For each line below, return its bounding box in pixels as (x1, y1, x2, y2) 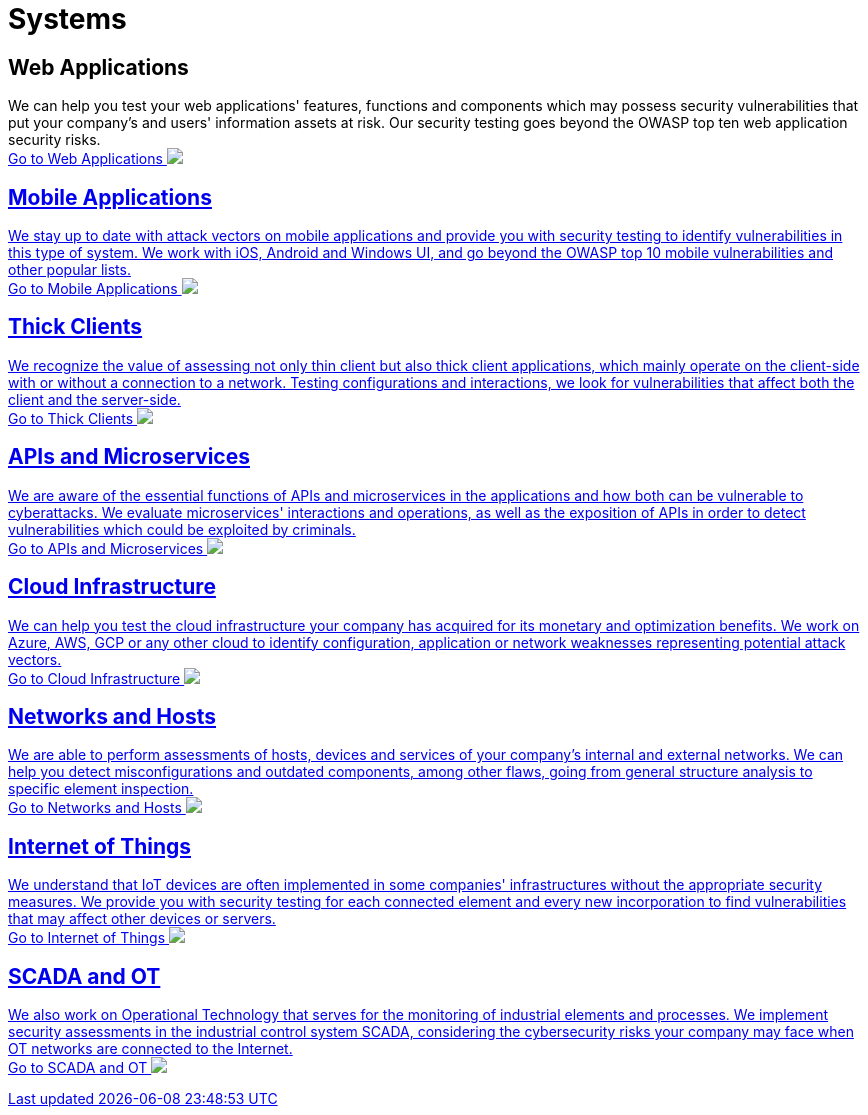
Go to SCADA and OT (8, 1059, 148, 1077)
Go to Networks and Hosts (8, 799, 182, 817)
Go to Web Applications (8, 150, 163, 168)
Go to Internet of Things (8, 929, 166, 947)
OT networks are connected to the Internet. (8, 1040, 293, 1058)
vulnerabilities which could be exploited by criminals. (8, 520, 356, 538)
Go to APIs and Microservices (8, 539, 204, 557)
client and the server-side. (8, 390, 181, 408)
